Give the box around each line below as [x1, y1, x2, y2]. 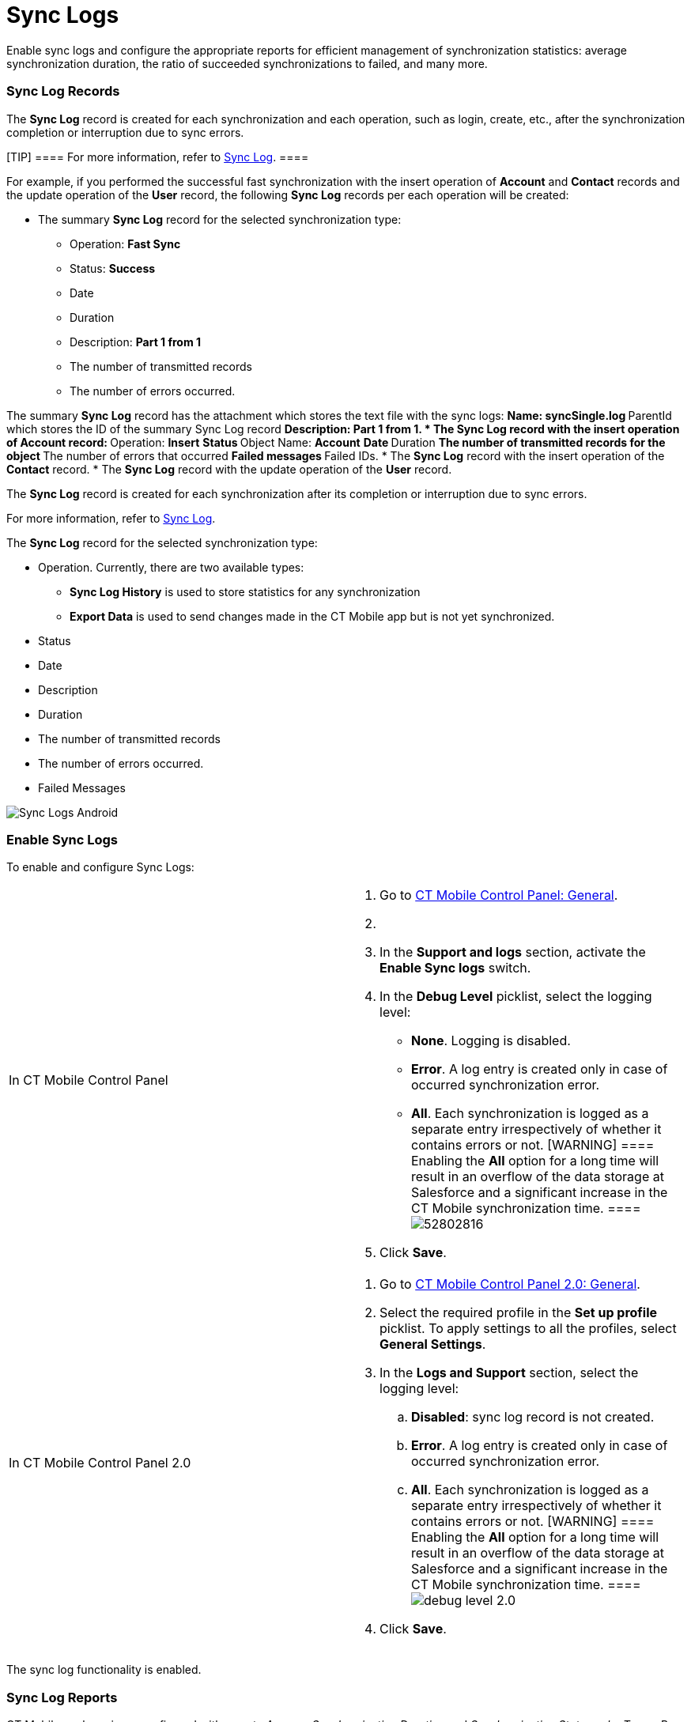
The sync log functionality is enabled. [6, 1663, 202, 1677]
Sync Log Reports [6, 1689, 118, 1705]
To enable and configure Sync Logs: [6, 860, 194, 874]
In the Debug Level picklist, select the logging [379, 988, 652, 1005]
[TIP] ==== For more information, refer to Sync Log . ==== [6, 149, 309, 164]
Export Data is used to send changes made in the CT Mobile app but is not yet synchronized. [70, 609, 555, 623]
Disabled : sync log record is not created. [411, 1409, 655, 1426]
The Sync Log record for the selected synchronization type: [6, 535, 318, 549]
